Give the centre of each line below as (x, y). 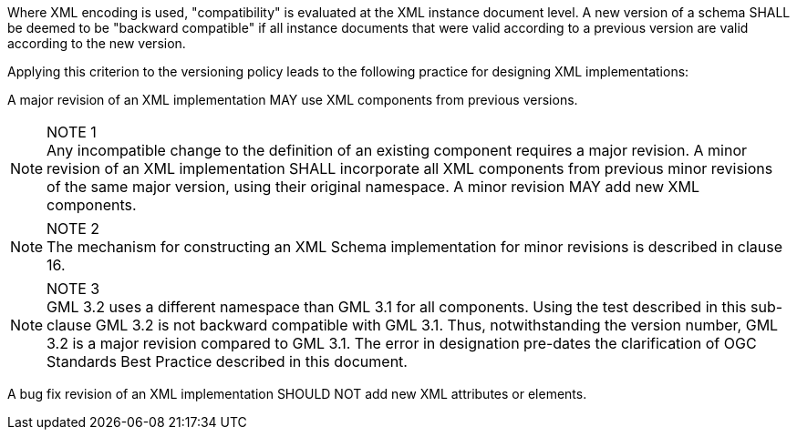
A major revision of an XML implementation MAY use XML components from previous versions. (293, 100)
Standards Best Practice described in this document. (227, 361)
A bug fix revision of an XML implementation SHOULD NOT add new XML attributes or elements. (297, 394)
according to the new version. (97, 43)
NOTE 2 (73, 229)
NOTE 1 (72, 132)
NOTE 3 (73, 289)
